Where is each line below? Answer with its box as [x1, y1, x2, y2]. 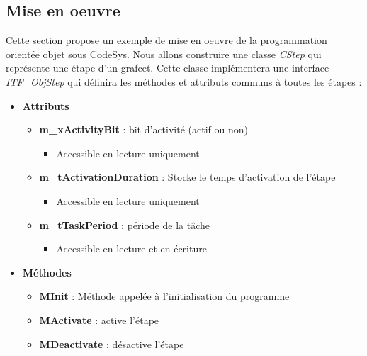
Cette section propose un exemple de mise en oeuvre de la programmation [6, 33, 327, 48]
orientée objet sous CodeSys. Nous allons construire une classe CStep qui [6, 46, 322, 61]
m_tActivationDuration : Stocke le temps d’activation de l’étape [39, 169, 336, 184]
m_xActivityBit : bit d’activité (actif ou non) [39, 122, 248, 137]
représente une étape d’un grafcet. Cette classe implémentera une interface [6, 60, 329, 75]
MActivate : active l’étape [39, 312, 159, 327]
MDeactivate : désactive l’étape [39, 336, 184, 351]
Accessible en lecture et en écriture [56, 241, 207, 256]
